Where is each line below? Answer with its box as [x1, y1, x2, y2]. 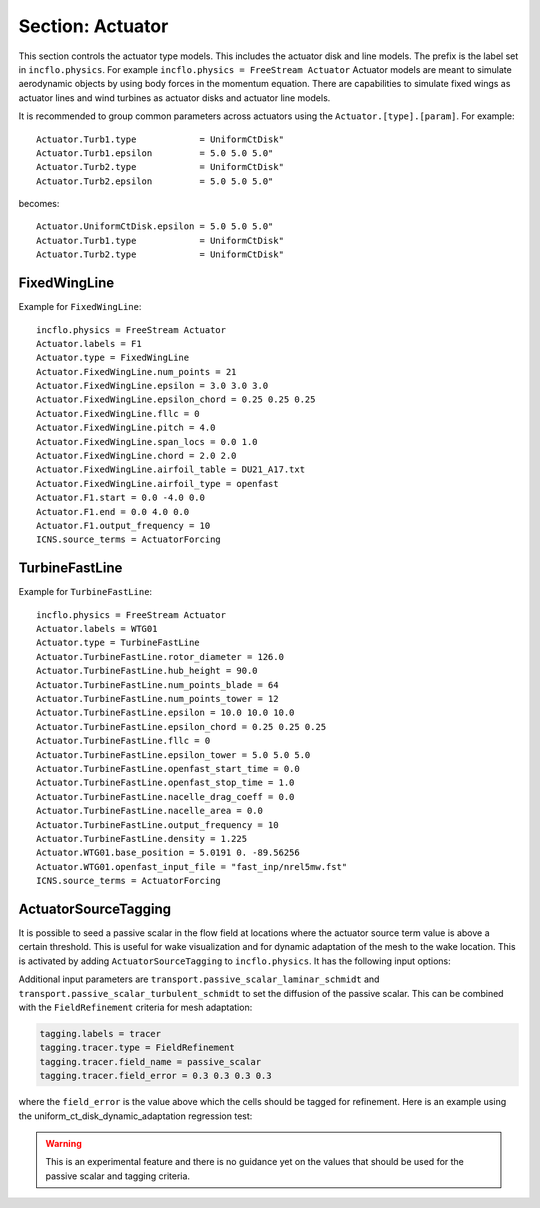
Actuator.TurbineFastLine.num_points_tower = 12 [36, 693, 279, 705]
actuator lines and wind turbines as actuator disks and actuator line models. [18, 91, 331, 104]
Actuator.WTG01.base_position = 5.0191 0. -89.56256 [36, 847, 300, 859]
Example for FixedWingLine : [18, 301, 142, 313]
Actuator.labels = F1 [36, 338, 142, 349]
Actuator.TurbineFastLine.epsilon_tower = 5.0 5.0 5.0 [36, 749, 311, 760]
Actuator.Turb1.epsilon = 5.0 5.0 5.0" [36, 147, 274, 159]
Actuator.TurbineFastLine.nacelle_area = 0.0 [36, 805, 264, 817]
